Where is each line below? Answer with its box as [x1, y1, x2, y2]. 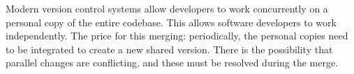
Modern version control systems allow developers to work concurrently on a [6, 1, 328, 15]
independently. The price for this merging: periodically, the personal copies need [6, 28, 348, 43]
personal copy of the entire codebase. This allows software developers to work [6, 15, 337, 29]
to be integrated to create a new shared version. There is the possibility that [6, 41, 333, 56]
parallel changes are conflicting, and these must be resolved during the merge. [6, 55, 339, 70]
